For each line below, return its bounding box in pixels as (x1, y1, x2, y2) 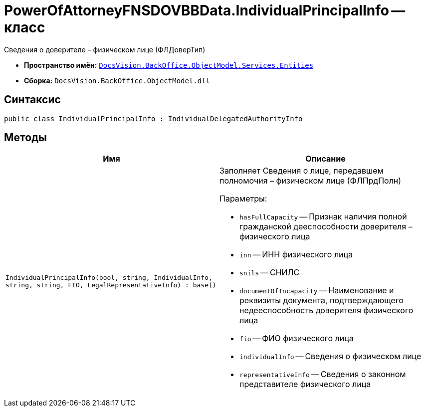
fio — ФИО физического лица (239, 333, 354, 344)
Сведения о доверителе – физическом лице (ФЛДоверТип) (4, 45, 206, 54)
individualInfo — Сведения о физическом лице (239, 351, 422, 362)
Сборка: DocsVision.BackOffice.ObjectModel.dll (24, 76, 211, 85)
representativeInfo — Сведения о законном (239, 369, 406, 380)
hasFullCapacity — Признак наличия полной (239, 211, 407, 222)
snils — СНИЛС (239, 267, 300, 278)
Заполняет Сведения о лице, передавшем (219, 166, 384, 176)
